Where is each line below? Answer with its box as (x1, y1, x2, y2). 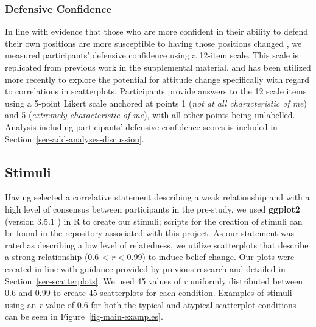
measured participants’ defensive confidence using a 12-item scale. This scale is (5, 49, 299, 62)
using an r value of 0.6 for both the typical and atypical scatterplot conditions (5, 298, 297, 311)
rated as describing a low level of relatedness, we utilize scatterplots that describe (5, 238, 309, 251)
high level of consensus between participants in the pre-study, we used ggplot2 (5, 202, 300, 215)
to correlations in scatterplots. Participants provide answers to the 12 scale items (5, 85, 307, 97)
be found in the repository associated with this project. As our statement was (5, 227, 295, 239)
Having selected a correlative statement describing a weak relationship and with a (5, 191, 310, 203)
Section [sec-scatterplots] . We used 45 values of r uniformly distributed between (5, 274, 303, 287)
